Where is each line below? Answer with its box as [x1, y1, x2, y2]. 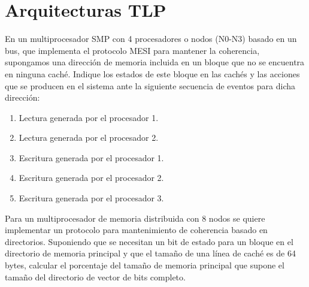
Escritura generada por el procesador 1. [19, 151, 164, 164]
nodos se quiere [208, 212, 265, 224]
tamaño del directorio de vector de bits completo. [5, 270, 186, 283]
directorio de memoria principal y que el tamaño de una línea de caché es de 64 [5, 247, 296, 259]
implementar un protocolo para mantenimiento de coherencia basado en [5, 223, 268, 236]
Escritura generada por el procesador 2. [19, 171, 164, 184]
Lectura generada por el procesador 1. [19, 111, 159, 123]
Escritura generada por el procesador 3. [19, 192, 164, 204]
